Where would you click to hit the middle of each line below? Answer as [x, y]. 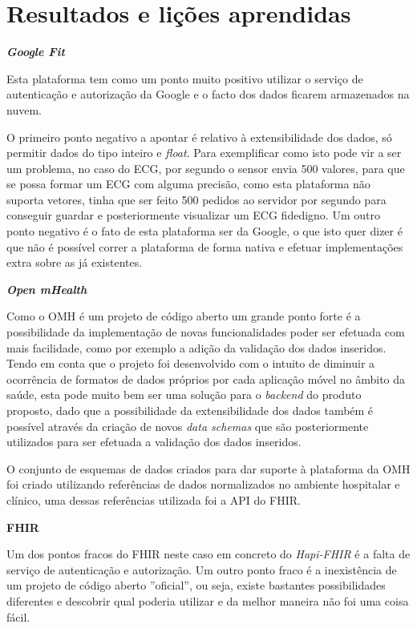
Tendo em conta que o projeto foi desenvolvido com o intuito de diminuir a [191, 363]
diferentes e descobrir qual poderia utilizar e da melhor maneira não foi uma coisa [208, 600]
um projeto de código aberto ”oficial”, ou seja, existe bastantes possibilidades [196, 585]
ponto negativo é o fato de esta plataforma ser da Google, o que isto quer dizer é [204, 231]
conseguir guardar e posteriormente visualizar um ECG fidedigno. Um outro [193, 215]
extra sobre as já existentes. [75, 262]
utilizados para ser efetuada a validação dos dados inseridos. [154, 442]
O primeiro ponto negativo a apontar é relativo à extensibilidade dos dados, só [199, 137]
